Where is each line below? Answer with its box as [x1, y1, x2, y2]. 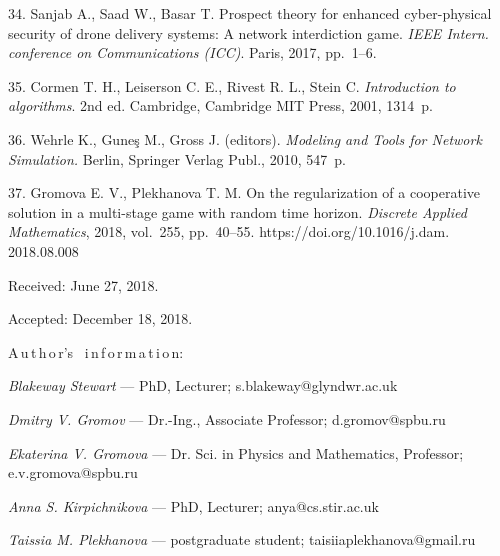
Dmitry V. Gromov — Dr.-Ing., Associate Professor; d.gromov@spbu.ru [8, 408, 446, 429]
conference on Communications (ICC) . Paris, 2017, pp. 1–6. [8, 42, 377, 63]
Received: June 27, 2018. [8, 274, 159, 295]
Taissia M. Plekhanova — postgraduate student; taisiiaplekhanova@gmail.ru [8, 529, 476, 550]
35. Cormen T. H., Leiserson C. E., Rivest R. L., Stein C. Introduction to [8, 75, 456, 96]
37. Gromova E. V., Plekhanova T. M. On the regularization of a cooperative [8, 182, 480, 203]
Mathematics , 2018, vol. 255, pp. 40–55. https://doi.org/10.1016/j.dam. [8, 221, 450, 242]
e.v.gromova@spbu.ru [8, 462, 138, 483]
